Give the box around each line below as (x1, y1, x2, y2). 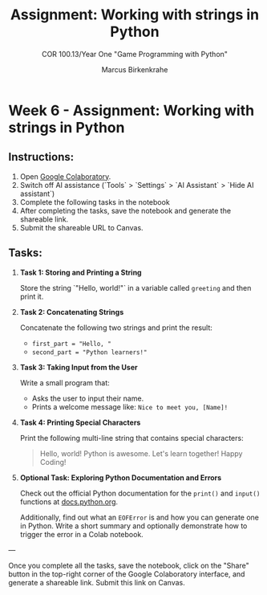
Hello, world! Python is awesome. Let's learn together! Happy (39, 448, 243, 458)
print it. (19, 291, 44, 301)
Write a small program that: (19, 377, 110, 387)
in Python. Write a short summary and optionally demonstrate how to (19, 520, 248, 531)
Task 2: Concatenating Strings (19, 307, 124, 316)
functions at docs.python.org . (19, 496, 119, 507)
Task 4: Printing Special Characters (19, 418, 141, 427)
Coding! (39, 457, 67, 467)
